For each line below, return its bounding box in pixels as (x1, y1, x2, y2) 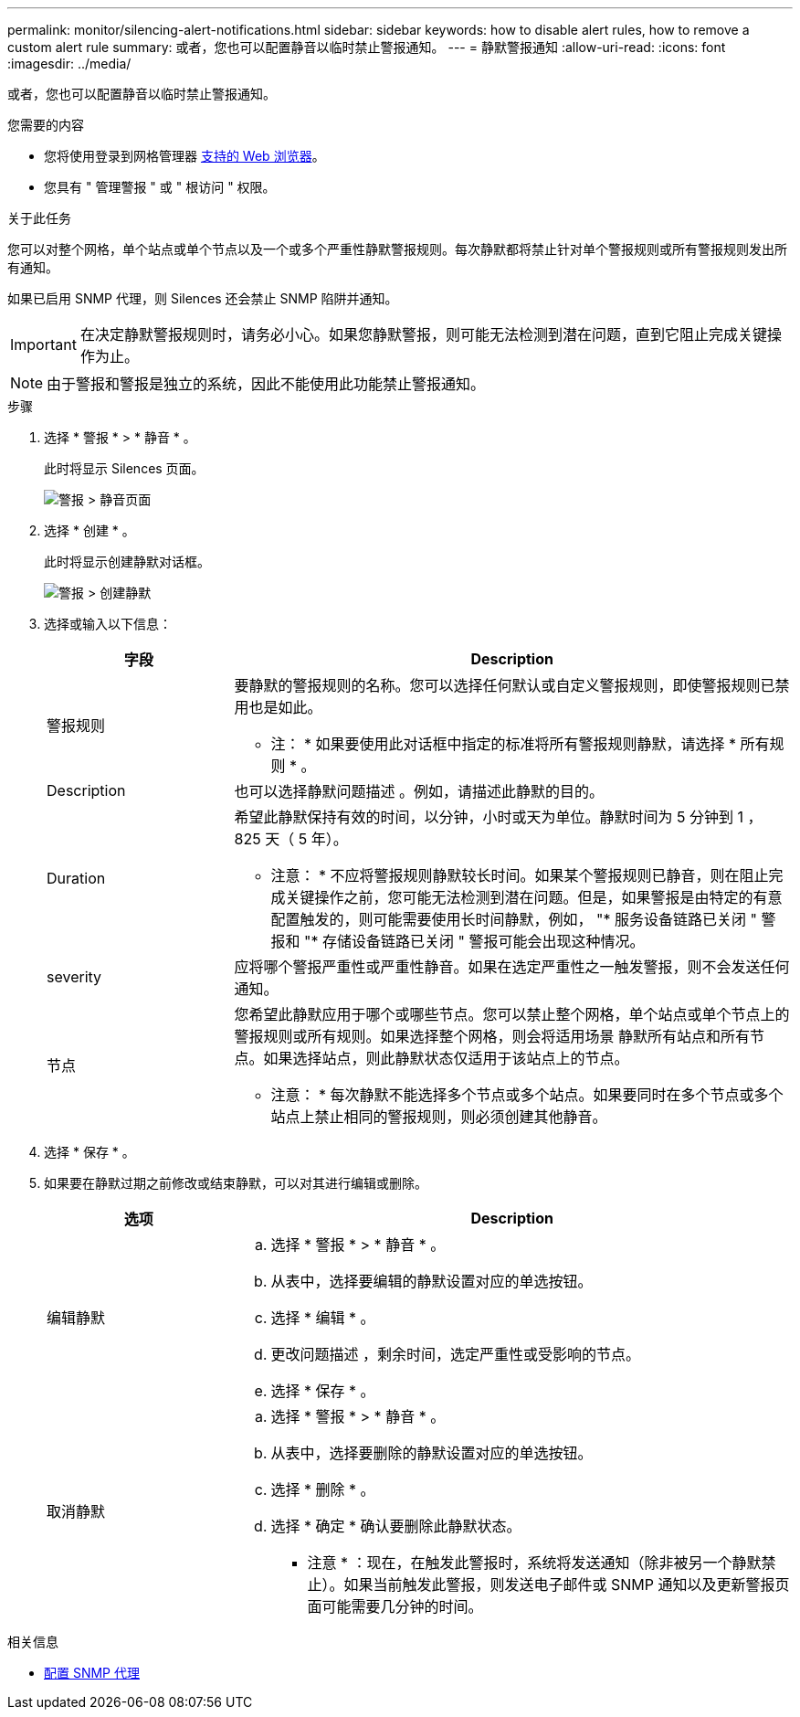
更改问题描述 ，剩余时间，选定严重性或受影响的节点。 (270, 1345, 641, 1363)
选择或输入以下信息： (44, 616, 172, 631)
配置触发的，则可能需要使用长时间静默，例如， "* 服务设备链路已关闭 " (270, 910, 757, 928)
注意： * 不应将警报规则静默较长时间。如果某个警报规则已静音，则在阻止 (270, 866, 769, 885)
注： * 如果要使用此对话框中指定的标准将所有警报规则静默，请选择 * (270, 735, 737, 753)
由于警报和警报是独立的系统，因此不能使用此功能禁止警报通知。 (47, 375, 486, 393)
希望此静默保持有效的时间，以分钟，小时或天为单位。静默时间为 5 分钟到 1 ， (234, 808, 763, 826)
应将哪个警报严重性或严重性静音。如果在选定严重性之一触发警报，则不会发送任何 (234, 958, 790, 976)
